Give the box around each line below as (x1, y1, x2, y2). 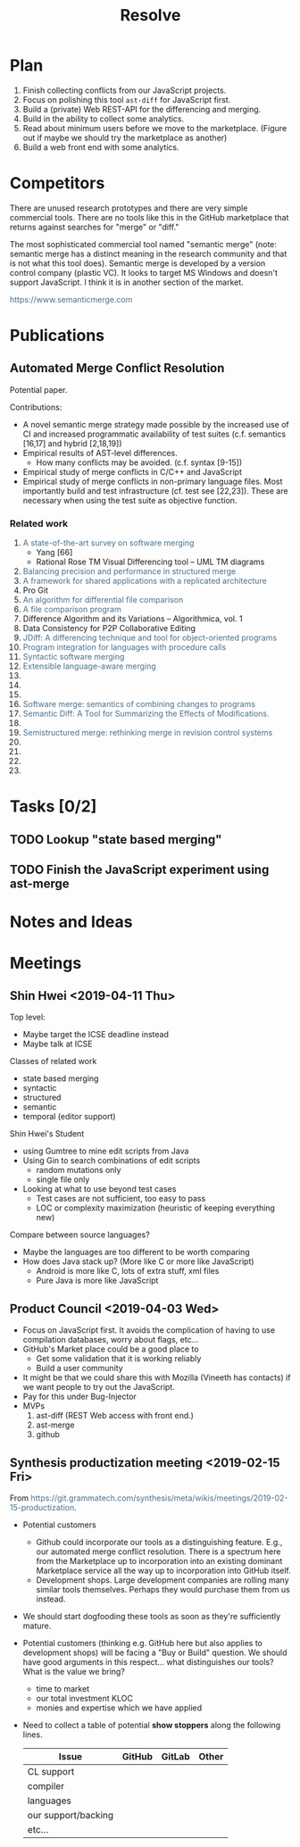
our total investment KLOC (36, 1693, 134, 1703)
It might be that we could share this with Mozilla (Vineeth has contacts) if (22, 1372, 291, 1383)
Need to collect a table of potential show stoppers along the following (22, 1719, 281, 1730)
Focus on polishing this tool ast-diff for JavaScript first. (22, 94, 231, 104)
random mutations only (36, 1165, 121, 1176)
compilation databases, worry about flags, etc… (22, 1335, 199, 1345)
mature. (22, 1620, 52, 1631)
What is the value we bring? (22, 1666, 126, 1676)
